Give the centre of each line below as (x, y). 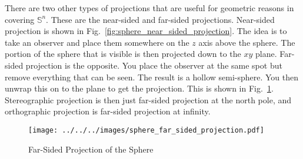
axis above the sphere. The (247, 42)
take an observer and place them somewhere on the (97, 42)
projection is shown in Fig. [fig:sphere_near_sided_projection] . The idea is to (146, 31)
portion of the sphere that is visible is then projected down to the (123, 54)
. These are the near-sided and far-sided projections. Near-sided (160, 19)
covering (20, 19)
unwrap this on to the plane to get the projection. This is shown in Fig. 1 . (139, 88)
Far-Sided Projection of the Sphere (91, 149)
